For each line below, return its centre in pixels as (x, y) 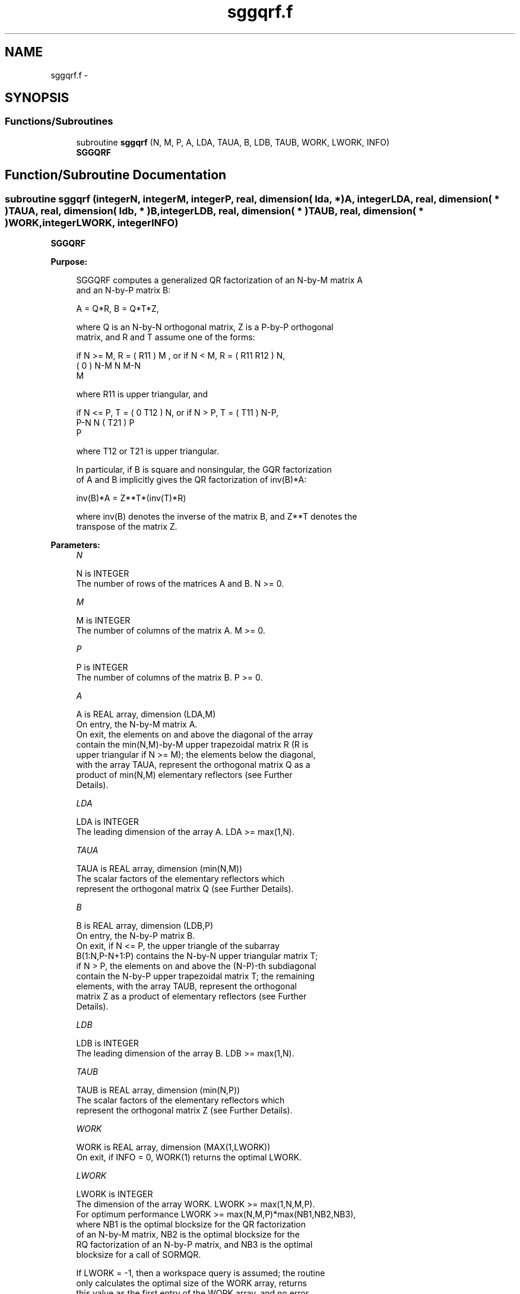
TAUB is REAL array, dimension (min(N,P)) (158, 1090)
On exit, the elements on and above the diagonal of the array (195, 735)
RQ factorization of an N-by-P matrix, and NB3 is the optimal (194, 1245)
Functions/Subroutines (59, 121)
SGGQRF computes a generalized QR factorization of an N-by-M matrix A (219, 280)
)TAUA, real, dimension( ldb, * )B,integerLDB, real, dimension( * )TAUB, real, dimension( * (215, 211)
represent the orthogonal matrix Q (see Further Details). (185, 889)
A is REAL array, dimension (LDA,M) (146, 714)
